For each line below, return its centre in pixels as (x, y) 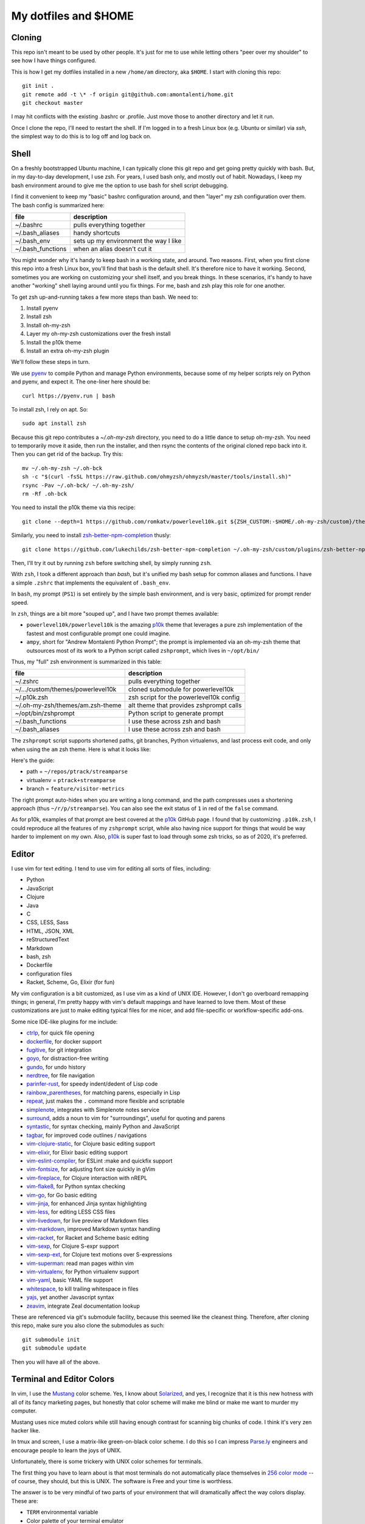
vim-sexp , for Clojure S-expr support (73, 1246)
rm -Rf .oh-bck (45, 494)
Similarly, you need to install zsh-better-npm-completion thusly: (91, 535)
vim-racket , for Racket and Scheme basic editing (88, 1237)
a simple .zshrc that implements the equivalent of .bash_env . (91, 583)
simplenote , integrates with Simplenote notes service (93, 1109)
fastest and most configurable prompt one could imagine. (98, 633)
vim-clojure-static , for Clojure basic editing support (91, 1144)
